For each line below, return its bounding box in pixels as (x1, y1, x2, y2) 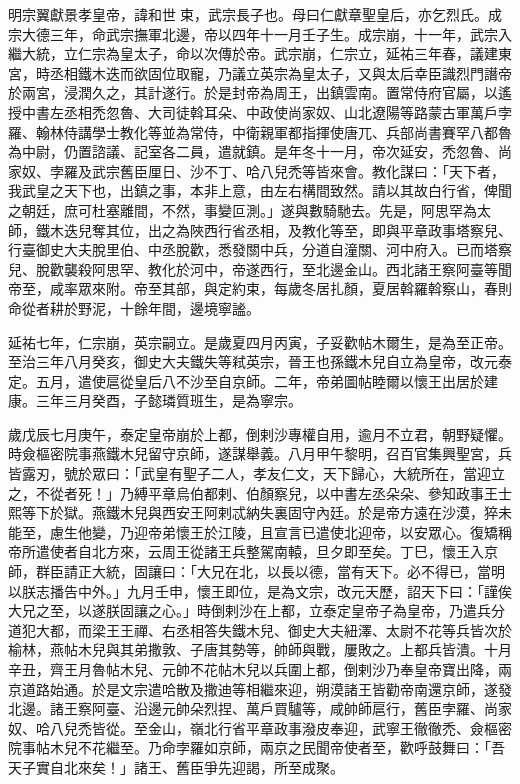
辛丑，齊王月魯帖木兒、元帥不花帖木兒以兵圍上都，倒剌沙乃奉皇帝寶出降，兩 (8, 659, 512, 679)
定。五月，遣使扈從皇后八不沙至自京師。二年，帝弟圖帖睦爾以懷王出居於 (8, 370, 484, 391)
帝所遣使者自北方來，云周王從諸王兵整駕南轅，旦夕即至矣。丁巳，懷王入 (8, 541, 484, 562)
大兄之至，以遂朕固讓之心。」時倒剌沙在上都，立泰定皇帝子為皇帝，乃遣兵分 (8, 600, 505, 621)
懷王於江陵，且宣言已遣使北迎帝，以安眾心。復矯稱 (175, 521, 512, 542)
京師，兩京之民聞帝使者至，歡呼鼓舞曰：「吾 (217, 737, 505, 758)
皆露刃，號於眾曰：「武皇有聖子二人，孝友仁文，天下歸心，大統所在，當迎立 (8, 463, 505, 484)
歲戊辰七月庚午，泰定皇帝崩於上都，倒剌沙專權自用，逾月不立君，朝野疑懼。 (8, 423, 512, 444)
